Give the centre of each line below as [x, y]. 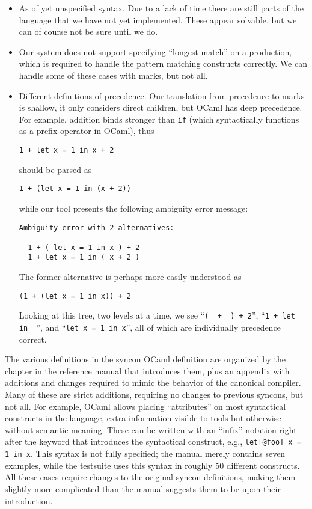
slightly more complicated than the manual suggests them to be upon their [143, 488]
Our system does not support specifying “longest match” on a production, [155, 51]
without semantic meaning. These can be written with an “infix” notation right [151, 429]
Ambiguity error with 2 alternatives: [96, 227]
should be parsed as [55, 169]
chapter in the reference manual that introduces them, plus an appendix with [147, 370]
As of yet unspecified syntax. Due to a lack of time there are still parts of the [161, 8]
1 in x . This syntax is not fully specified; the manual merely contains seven [145, 453]
